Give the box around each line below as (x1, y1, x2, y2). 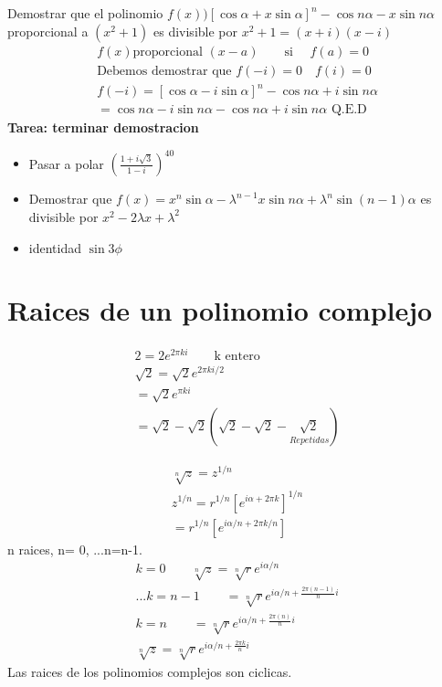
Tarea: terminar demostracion (7, 118, 199, 137)
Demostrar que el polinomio (7, 4, 163, 22)
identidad (28, 238, 81, 257)
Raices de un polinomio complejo (7, 291, 433, 329)
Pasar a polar (28, 153, 104, 173)
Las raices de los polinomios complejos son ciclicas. (7, 661, 292, 681)
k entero (214, 350, 260, 364)
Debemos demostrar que (97, 64, 232, 78)
